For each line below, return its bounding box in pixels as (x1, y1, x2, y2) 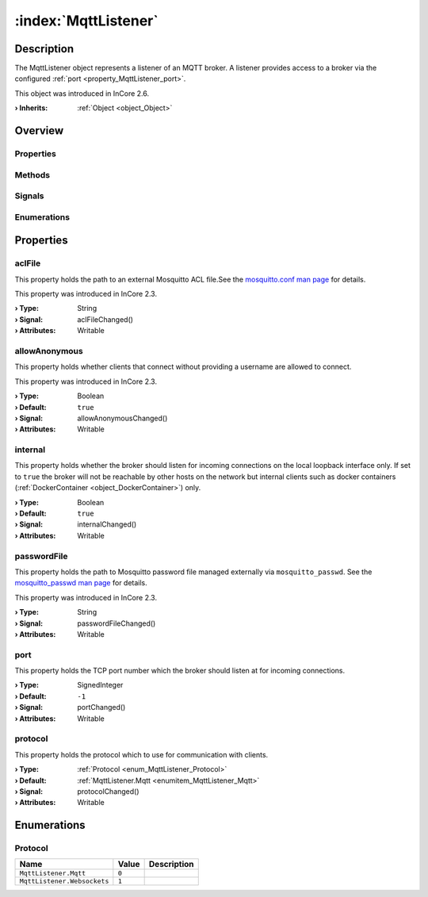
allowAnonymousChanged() (77, 413, 168, 423)
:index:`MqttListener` (14, 12, 159, 29)
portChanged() (77, 703, 126, 712)
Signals (14, 190, 44, 201)
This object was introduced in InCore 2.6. (14, 88, 150, 98)
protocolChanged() (77, 786, 139, 796)
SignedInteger (77, 680, 124, 690)
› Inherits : (14, 103, 48, 113)
